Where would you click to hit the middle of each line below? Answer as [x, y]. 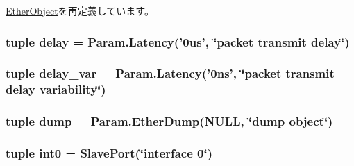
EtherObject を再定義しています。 [80, 10]
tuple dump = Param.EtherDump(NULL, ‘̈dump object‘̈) [169, 121]
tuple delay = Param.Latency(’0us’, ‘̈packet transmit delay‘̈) [178, 41]
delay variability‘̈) [56, 89]
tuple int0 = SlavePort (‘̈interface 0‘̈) [109, 152]
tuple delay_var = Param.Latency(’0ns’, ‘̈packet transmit [170, 73]
